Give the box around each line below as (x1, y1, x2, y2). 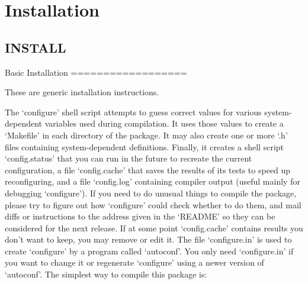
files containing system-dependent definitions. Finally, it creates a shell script (5, 140, 284, 153)
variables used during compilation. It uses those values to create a (44, 117, 284, 130)
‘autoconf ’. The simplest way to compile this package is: (5, 268, 207, 280)
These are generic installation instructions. (5, 86, 159, 98)
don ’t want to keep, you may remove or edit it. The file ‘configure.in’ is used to (5, 233, 292, 246)
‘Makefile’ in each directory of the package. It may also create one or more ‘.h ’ (5, 128, 288, 141)
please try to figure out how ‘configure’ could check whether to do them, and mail (5, 198, 301, 211)
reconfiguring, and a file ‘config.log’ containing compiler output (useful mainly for (5, 175, 300, 188)
